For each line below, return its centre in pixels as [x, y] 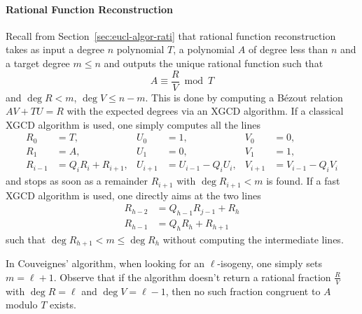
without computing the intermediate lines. [253, 239]
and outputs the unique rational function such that [214, 63]
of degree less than [288, 49]
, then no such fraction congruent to [243, 291]
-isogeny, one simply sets [270, 263]
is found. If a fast [303, 181]
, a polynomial [204, 49]
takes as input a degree [55, 49]
